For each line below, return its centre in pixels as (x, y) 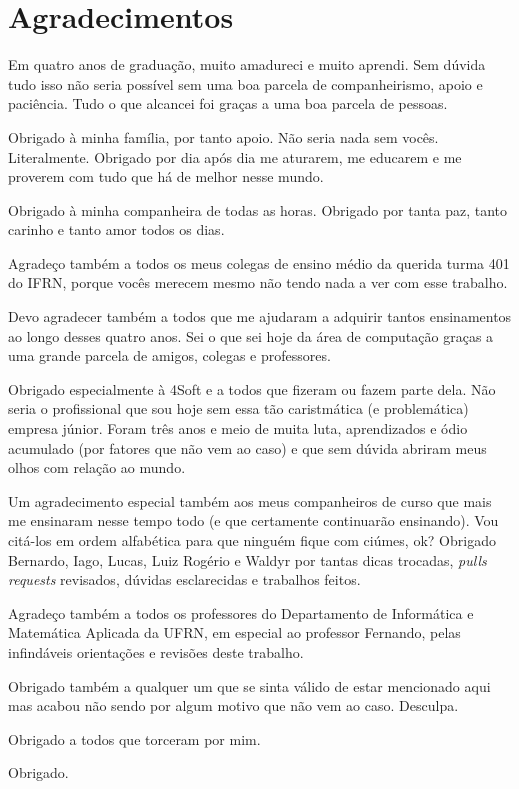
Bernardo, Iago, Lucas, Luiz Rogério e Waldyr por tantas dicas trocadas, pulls (247, 559)
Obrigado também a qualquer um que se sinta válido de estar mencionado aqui (249, 685)
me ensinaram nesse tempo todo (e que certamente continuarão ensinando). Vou (253, 520)
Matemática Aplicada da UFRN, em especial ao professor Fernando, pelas (234, 632)
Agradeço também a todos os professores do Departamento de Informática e (241, 612)
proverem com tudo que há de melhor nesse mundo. (166, 176)
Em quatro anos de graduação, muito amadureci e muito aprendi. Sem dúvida (247, 64)
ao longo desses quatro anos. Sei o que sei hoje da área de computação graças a (251, 335)
